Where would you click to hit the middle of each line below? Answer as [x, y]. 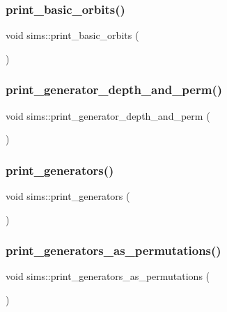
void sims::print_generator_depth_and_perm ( [108, 115]
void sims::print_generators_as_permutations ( [108, 276]
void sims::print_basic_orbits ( [72, 35]
